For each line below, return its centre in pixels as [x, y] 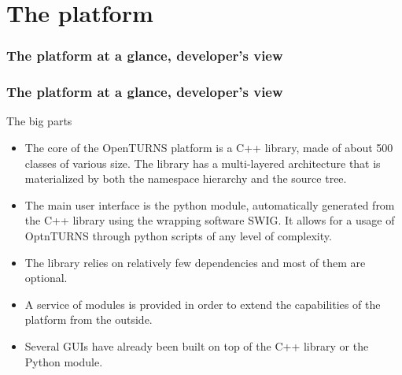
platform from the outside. [89, 319]
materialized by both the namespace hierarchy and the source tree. [186, 178]
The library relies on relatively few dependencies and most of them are [195, 262]
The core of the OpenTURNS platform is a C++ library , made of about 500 [209, 148]
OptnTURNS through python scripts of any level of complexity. [178, 236]
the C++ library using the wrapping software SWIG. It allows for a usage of [210, 220]
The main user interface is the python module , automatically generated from [210, 204]
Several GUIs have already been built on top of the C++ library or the [197, 345]
